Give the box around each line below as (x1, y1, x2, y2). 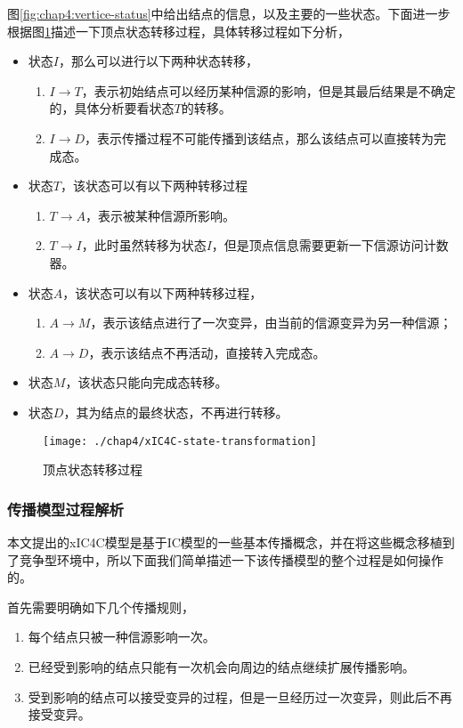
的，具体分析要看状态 (49, 99, 175, 117)
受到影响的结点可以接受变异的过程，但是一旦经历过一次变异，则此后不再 (28, 687, 452, 706)
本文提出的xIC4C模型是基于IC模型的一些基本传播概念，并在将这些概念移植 (7, 532, 443, 551)
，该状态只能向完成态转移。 (65, 373, 228, 392)
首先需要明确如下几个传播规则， (7, 597, 194, 616)
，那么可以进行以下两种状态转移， (58, 52, 258, 70)
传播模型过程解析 (7, 497, 124, 520)
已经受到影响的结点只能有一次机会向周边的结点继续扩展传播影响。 (28, 657, 415, 675)
